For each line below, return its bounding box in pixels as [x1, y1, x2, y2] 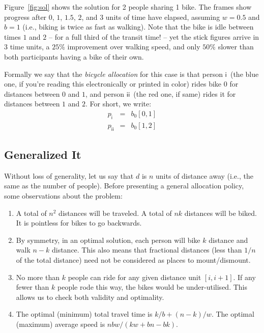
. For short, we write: [85, 98, 152, 109]
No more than [16, 271, 60, 282]
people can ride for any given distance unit [68, 271, 201, 282]
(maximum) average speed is [16, 318, 105, 329]
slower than [218, 41, 254, 52]
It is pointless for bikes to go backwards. [16, 217, 142, 228]
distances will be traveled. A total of [58, 207, 172, 218]
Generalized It [4, 146, 81, 162]
